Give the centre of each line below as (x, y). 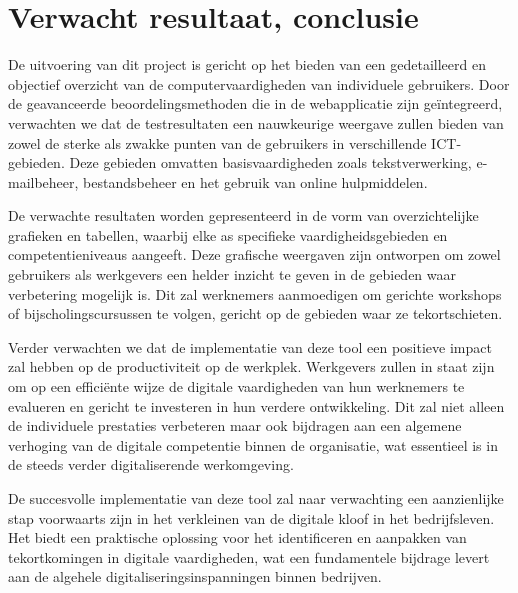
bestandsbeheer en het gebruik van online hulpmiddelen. (255, 181)
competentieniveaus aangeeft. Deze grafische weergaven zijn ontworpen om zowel (254, 254)
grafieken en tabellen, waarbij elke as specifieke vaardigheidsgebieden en (228, 234)
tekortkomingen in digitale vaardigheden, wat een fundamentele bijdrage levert (249, 556)
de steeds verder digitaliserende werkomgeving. (151, 464)
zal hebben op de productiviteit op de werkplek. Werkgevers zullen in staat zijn (251, 366)
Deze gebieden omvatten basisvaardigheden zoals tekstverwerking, (270, 162)
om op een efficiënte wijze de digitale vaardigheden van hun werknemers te (236, 386)
